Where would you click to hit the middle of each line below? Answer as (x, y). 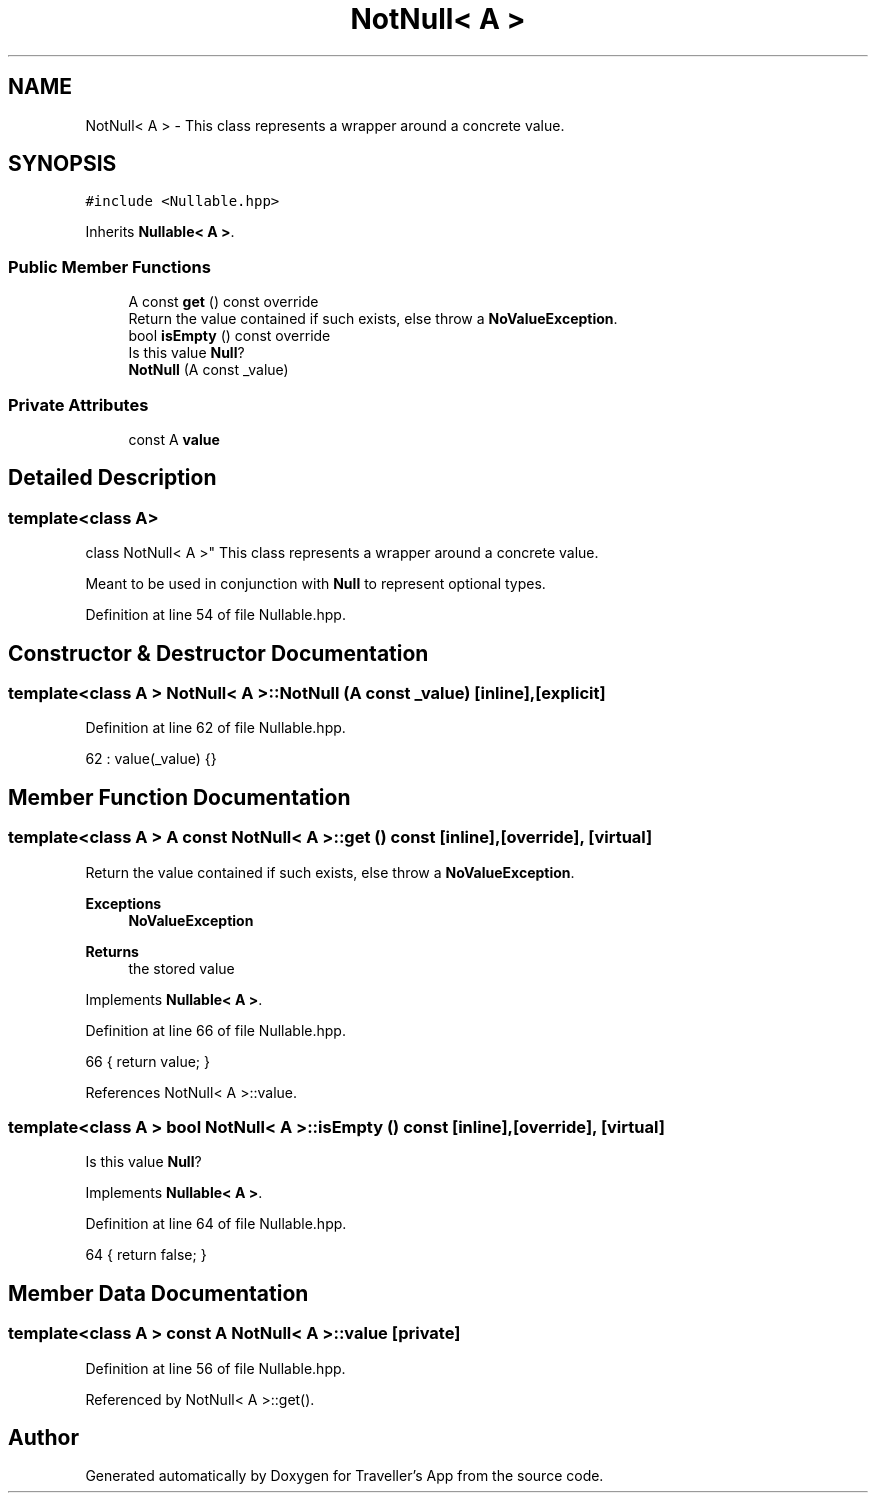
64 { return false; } (146, 1255)
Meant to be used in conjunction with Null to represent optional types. (315, 584)
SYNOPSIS (62, 164)
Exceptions (123, 903)
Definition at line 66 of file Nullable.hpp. (215, 1030)
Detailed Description (112, 478)
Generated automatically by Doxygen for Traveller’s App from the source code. (344, 1476)
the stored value (181, 968)
